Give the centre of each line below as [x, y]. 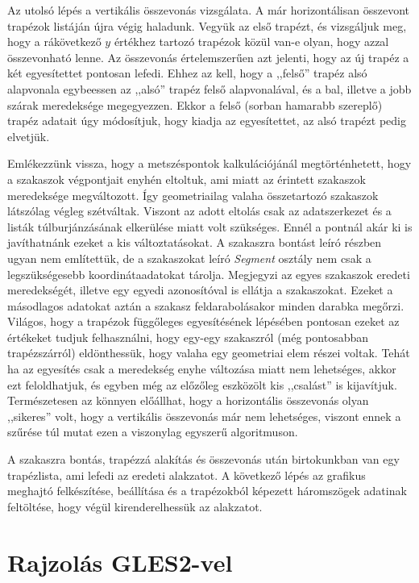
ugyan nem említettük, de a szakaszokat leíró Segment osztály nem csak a [189, 258]
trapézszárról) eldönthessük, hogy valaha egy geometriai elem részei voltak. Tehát [209, 353]
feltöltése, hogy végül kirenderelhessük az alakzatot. [135, 506]
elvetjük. [29, 136]
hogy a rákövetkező [54, 42]
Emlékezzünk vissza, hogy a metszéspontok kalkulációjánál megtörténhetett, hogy [209, 163]
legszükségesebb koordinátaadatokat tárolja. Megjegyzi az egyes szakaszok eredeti [209, 274]
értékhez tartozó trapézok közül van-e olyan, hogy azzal [251, 42]
